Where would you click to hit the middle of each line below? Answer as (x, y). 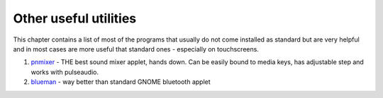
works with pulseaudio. (65, 72)
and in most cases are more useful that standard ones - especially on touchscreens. (136, 49)
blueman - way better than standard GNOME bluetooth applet (121, 82)
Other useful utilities (75, 18)
